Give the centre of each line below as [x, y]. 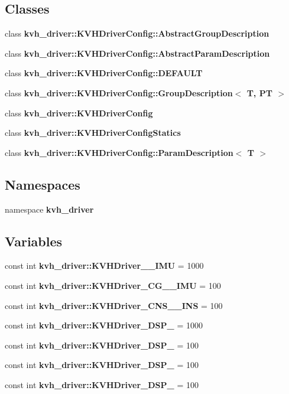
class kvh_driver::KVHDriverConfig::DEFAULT [104, 73]
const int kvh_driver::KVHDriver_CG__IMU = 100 [113, 285]
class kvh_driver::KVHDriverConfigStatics [93, 133]
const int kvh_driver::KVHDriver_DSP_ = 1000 [104, 325]
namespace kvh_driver [49, 209]
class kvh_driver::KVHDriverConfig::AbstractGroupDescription [137, 33]
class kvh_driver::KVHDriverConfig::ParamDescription [119, 152]
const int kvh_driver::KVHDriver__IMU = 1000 [104, 266]
